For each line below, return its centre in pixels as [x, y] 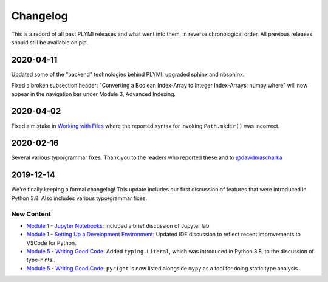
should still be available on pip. [50, 42]
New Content [31, 214]
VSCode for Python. [51, 242]
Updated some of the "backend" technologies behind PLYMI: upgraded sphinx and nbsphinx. [128, 74]
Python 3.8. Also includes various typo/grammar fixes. [79, 198]
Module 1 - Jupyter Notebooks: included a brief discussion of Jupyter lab [118, 225]
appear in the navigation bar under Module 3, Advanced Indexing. [94, 94]
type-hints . [41, 260]
